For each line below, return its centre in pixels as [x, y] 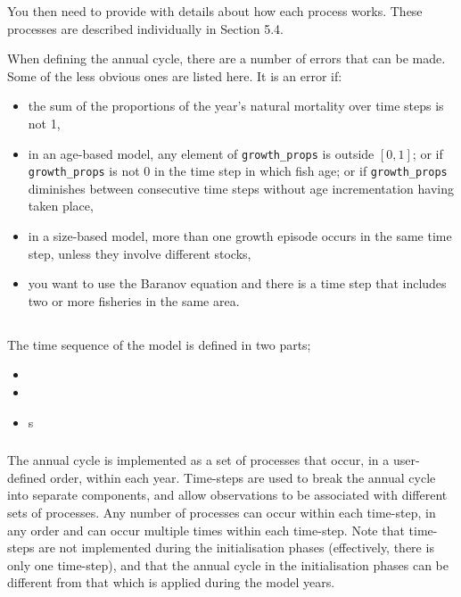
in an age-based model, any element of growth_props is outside [201, 153]
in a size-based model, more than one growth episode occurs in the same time [240, 236]
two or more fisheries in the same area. [134, 300]
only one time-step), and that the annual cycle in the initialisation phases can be [228, 564]
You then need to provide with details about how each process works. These [215, 11]
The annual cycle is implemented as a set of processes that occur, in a [198, 460]
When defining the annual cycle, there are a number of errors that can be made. [226, 58]
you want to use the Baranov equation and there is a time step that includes [237, 283]
